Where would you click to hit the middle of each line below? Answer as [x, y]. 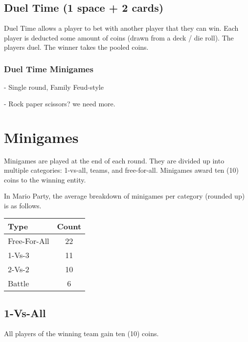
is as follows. [23, 205]
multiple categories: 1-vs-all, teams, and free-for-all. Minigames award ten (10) [121, 170]
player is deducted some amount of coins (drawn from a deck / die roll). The [119, 37]
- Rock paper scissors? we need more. [60, 103]
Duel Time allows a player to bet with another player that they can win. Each [121, 28]
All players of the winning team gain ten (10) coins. [81, 333]
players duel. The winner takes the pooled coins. [76, 47]
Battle [19, 283]
